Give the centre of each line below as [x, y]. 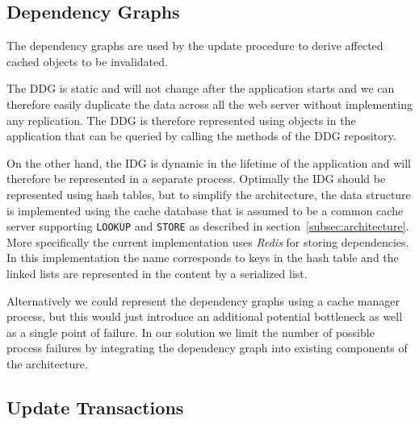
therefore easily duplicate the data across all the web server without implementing [209, 104]
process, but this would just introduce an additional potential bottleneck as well [205, 316]
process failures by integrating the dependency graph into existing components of [207, 348]
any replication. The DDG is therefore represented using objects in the [181, 120]
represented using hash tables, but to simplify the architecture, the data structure [209, 194]
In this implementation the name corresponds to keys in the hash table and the [203, 258]
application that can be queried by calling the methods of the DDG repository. [201, 136]
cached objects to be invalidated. [87, 61]
